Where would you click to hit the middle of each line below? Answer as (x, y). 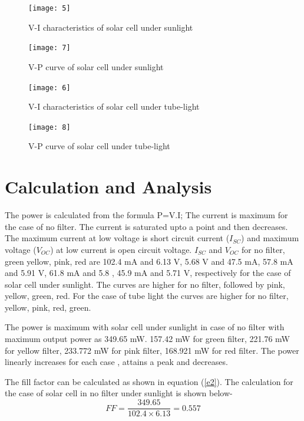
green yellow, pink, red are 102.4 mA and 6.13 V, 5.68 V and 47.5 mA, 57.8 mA (149, 261)
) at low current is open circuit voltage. (121, 249)
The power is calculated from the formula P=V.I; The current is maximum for (146, 215)
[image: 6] (49, 88)
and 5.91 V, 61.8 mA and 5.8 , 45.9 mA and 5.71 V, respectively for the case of (148, 273)
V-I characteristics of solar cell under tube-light (114, 106)
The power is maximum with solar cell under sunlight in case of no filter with (145, 327)
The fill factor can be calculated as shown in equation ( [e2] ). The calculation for (149, 381)
